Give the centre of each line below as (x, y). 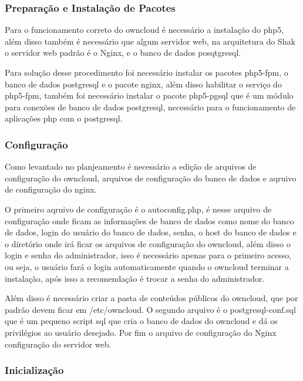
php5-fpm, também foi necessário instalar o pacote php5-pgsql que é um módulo (149, 95)
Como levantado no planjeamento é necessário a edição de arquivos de (131, 166)
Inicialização (34, 370)
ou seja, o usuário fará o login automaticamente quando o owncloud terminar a (147, 266)
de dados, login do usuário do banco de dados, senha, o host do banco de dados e (151, 232)
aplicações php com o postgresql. (64, 118)
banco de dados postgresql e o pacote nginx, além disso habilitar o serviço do (143, 84)
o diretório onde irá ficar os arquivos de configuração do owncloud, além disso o (148, 243)
